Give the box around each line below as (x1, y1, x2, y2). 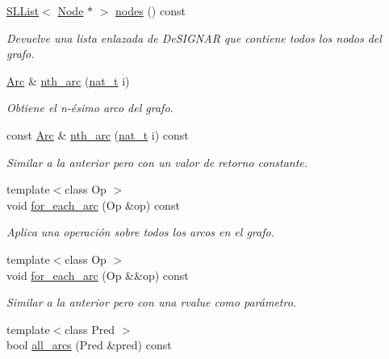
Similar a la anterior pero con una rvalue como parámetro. (6, 294, 297, 311)
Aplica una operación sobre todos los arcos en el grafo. (6, 223, 274, 240)
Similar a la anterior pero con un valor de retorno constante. (6, 153, 308, 170)
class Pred (65, 320, 115, 337)
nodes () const (115, 2, 186, 19)
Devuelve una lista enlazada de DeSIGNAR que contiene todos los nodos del (6, 29, 382, 46)
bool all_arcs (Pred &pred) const (6, 336, 172, 353)
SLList (6, 2, 40, 19)
